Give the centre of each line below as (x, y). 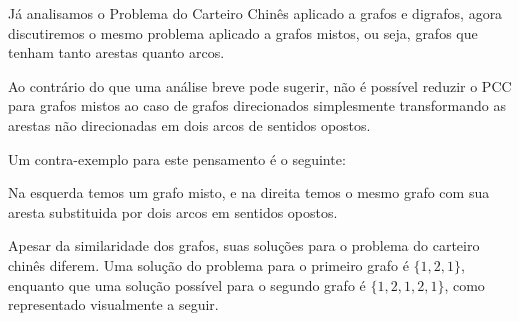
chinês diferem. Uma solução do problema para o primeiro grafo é (208, 264)
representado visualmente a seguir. (113, 304)
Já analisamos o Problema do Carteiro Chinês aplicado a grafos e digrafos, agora (255, 13)
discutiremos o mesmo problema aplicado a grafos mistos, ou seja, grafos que (243, 32)
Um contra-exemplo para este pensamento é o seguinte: (177, 158)
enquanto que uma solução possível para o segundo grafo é (187, 284)
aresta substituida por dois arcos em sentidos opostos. (173, 211)
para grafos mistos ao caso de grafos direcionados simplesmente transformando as (257, 105)
